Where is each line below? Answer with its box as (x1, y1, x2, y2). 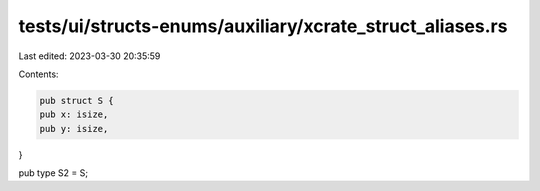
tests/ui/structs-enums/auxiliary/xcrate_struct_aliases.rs (18, 15, 508, 37)
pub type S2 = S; (18, 167, 89, 179)
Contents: (18, 68, 59, 80)
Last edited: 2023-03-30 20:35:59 (18, 50, 161, 62)
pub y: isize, (39, 123, 109, 134)
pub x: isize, (39, 109, 109, 120)
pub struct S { (39, 95, 114, 106)
